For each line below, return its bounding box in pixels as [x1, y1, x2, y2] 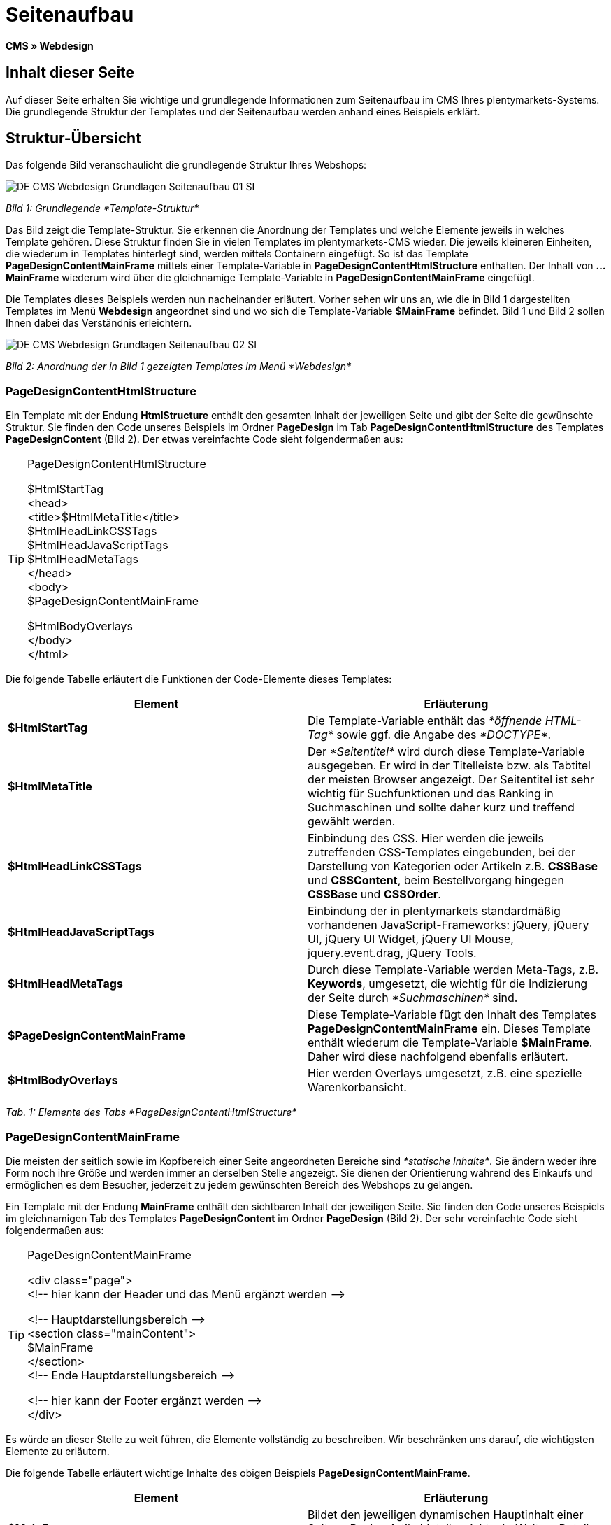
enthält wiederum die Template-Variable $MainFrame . [308, 1035, 593, 1050]
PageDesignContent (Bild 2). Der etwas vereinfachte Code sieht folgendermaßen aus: [6, 433, 403, 446]
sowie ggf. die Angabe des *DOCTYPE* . [336, 728, 552, 742]
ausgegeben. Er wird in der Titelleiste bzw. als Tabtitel [308, 758, 591, 773]
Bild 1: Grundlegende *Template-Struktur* [6, 202, 199, 215]
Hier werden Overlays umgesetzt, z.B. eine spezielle [308, 1066, 582, 1081]
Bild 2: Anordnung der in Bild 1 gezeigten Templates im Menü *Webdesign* [6, 360, 352, 373]
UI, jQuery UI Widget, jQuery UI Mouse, [308, 932, 514, 946]
